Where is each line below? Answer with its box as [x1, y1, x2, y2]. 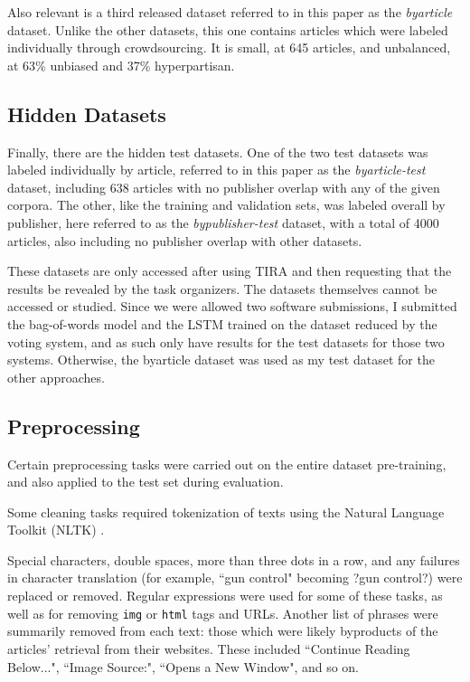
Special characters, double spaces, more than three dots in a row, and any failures [7, 550, 460, 569]
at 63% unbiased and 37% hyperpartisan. [7, 55, 235, 74]
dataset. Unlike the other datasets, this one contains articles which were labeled [7, 20, 448, 39]
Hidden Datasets [7, 99, 166, 128]
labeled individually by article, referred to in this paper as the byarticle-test [7, 160, 426, 179]
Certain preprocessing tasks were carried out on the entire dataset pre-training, [7, 454, 446, 473]
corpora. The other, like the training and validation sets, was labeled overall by [7, 195, 446, 214]
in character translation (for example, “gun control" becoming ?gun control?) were [7, 568, 463, 587]
